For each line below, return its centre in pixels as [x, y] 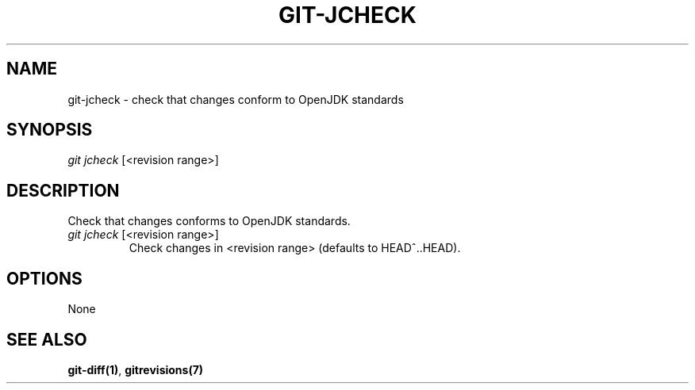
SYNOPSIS [50, 130]
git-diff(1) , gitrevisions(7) [136, 369]
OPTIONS [44, 278]
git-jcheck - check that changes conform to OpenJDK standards [236, 99]
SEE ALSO [47, 339]
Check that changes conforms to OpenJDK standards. [209, 221]
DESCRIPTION [63, 190]
